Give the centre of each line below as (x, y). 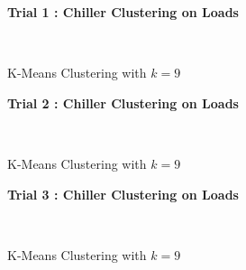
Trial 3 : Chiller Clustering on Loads (123, 194)
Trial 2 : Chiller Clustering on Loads (123, 102)
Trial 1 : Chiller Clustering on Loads (123, 12)
